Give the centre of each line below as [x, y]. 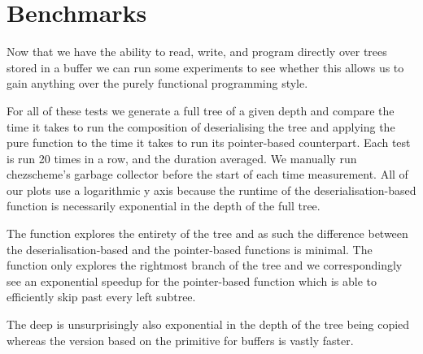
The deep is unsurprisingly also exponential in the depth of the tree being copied [208, 324]
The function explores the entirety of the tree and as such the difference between [207, 233]
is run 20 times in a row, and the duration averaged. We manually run [182, 158]
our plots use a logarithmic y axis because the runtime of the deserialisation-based [211, 190]
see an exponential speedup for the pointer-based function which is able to [192, 281]
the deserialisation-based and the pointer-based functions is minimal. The [190, 249]
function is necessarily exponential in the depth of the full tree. [164, 206]
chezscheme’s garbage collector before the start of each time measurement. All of [207, 174]
